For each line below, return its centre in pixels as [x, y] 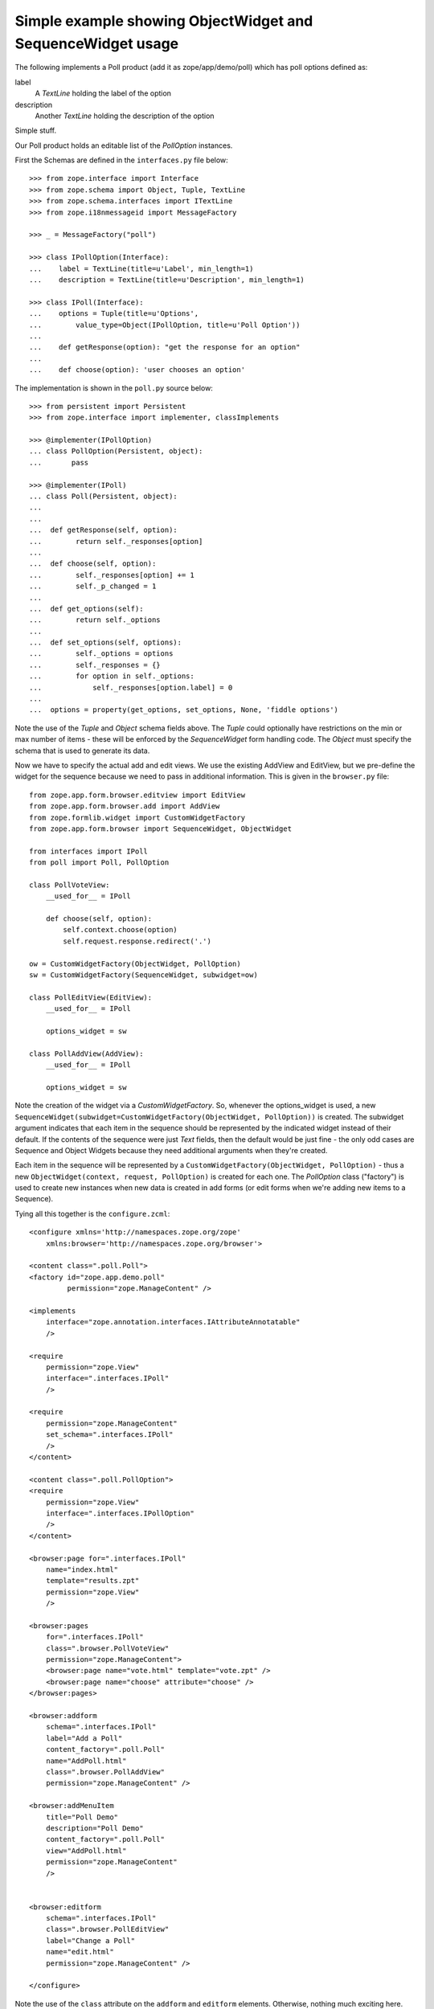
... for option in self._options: [112, 676]
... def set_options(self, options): [106, 642]
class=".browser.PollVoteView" [107, 1648]
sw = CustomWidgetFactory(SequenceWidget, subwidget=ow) [144, 975]
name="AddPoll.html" [86, 1761]
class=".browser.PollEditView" [107, 1929]
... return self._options [95, 620]
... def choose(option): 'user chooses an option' [137, 370]
